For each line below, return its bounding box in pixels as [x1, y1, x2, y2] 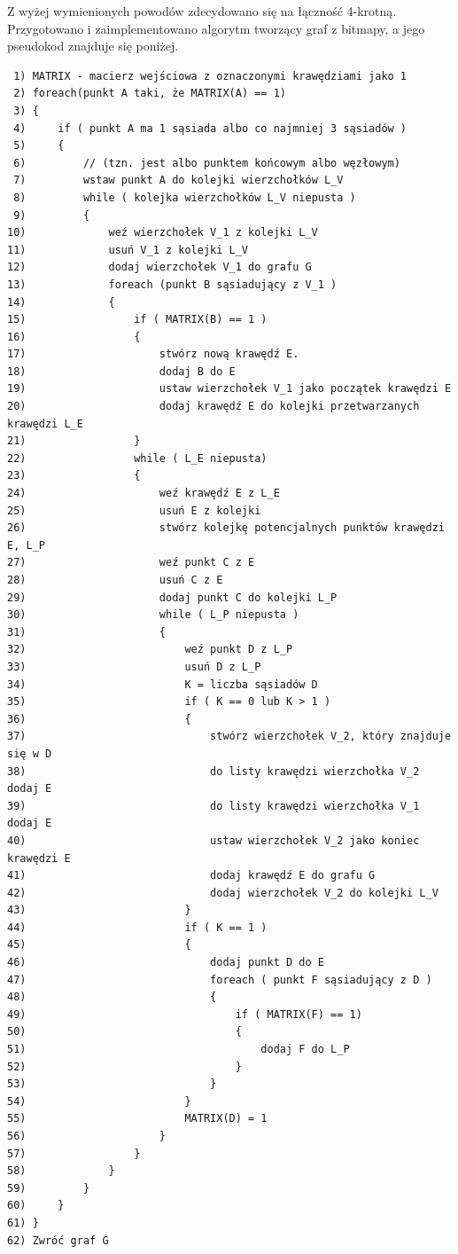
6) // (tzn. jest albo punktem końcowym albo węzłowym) [13, 156, 400, 169]
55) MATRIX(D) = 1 [7, 1112, 268, 1125]
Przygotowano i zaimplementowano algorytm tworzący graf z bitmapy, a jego [7, 19, 425, 37]
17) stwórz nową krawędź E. [7, 348, 299, 361]
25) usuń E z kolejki [7, 504, 261, 517]
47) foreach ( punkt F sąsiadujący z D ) [7, 973, 432, 986]
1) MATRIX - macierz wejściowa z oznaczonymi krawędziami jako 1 [13, 69, 408, 82]
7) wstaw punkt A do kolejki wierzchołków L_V [13, 174, 344, 187]
